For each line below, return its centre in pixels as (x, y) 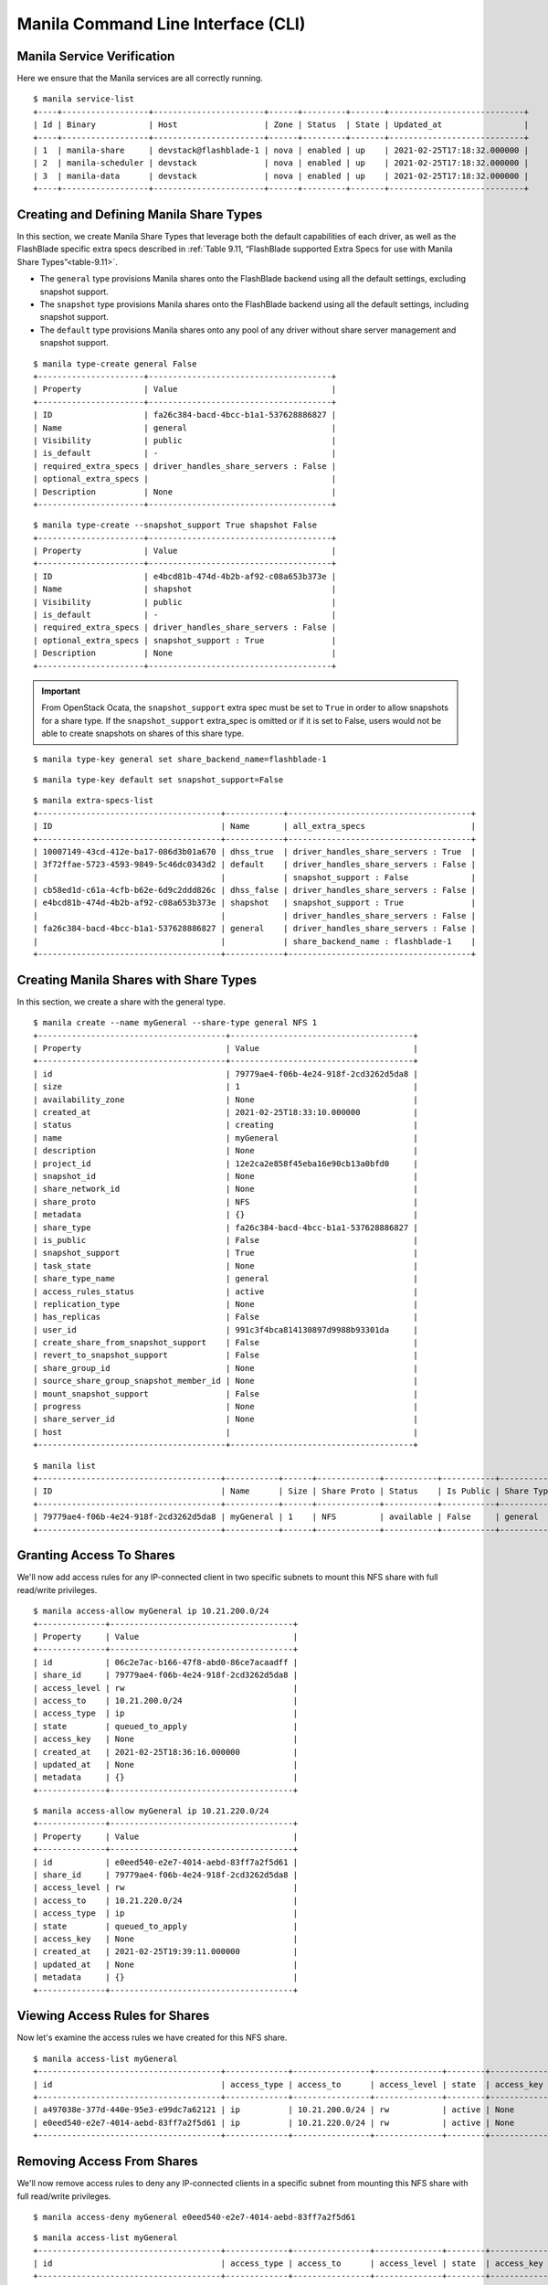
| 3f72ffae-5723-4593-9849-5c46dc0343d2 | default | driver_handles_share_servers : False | (255, 865)
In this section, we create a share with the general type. (121, 1002)
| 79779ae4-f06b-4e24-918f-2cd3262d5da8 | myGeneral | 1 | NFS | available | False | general (286, 1517)
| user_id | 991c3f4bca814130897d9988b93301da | (226, 1329)
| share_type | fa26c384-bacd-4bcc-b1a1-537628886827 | (226, 1228)
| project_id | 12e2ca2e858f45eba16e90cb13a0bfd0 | (226, 1164)
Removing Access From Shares (107, 2162)
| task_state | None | (226, 1265)
